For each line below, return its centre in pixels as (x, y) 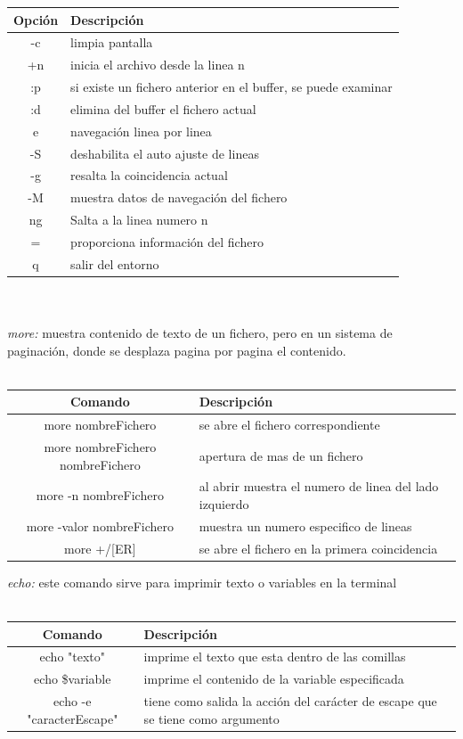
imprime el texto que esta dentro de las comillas (275, 657)
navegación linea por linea (141, 131)
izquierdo (224, 504)
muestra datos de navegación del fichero (179, 197)
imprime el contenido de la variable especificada (274, 679)
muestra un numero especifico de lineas (305, 526)
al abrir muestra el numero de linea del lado (319, 486)
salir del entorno (115, 263)
